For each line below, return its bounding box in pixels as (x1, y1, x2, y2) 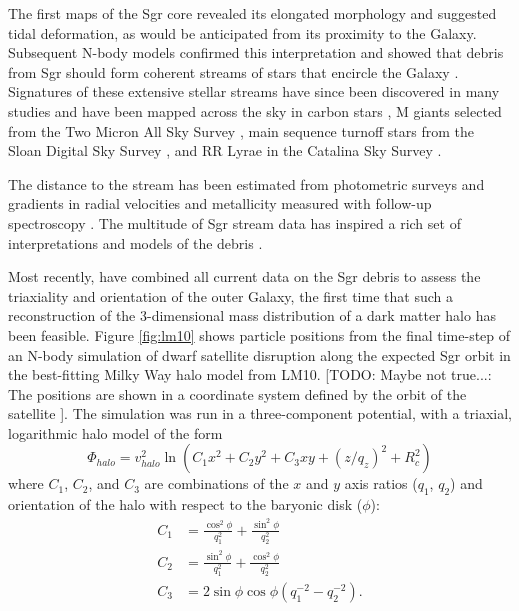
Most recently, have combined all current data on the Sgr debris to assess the (8, 266, 481, 287)
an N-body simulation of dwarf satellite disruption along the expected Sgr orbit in (8, 344, 511, 365)
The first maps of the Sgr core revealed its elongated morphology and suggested (8, 3, 497, 23)
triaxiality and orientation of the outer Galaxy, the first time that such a (8, 285, 453, 306)
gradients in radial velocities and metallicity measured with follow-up (8, 193, 432, 214)
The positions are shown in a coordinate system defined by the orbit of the (8, 383, 467, 404)
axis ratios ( (344, 473, 418, 494)
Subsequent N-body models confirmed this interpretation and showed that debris (8, 42, 504, 63)
